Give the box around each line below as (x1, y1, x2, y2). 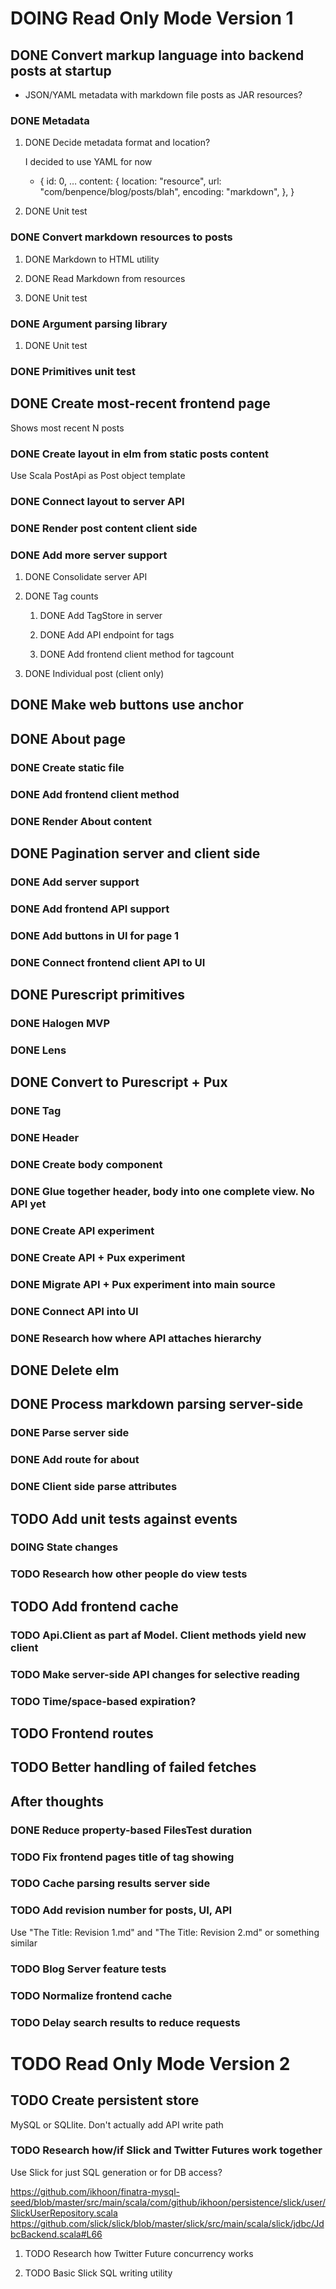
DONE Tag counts (24, 590, 99, 602)
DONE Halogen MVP (10, 1017, 111, 1030)
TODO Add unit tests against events (10, 1510, 238, 1527)
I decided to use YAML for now (24, 156, 153, 168)
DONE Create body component (10, 1158, 163, 1172)
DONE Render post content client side (10, 521, 198, 535)
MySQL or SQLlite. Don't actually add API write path (10, 2118, 224, 2131)
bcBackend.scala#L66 (10, 2228, 103, 2240)
